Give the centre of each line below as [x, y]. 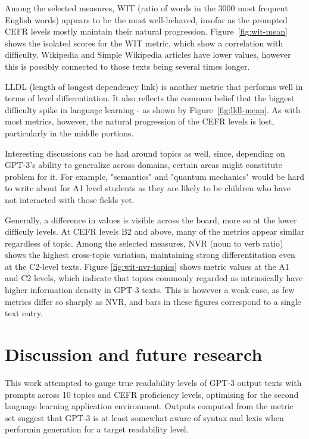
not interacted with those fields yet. [70, 199]
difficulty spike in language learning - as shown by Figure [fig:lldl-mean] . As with [153, 109]
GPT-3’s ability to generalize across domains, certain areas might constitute [143, 165]
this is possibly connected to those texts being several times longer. [127, 66]
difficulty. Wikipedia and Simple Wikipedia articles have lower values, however [148, 55]
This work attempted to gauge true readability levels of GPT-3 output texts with [153, 382]
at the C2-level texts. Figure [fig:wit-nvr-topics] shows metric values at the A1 [147, 266]
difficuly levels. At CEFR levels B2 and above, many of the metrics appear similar [155, 231]
